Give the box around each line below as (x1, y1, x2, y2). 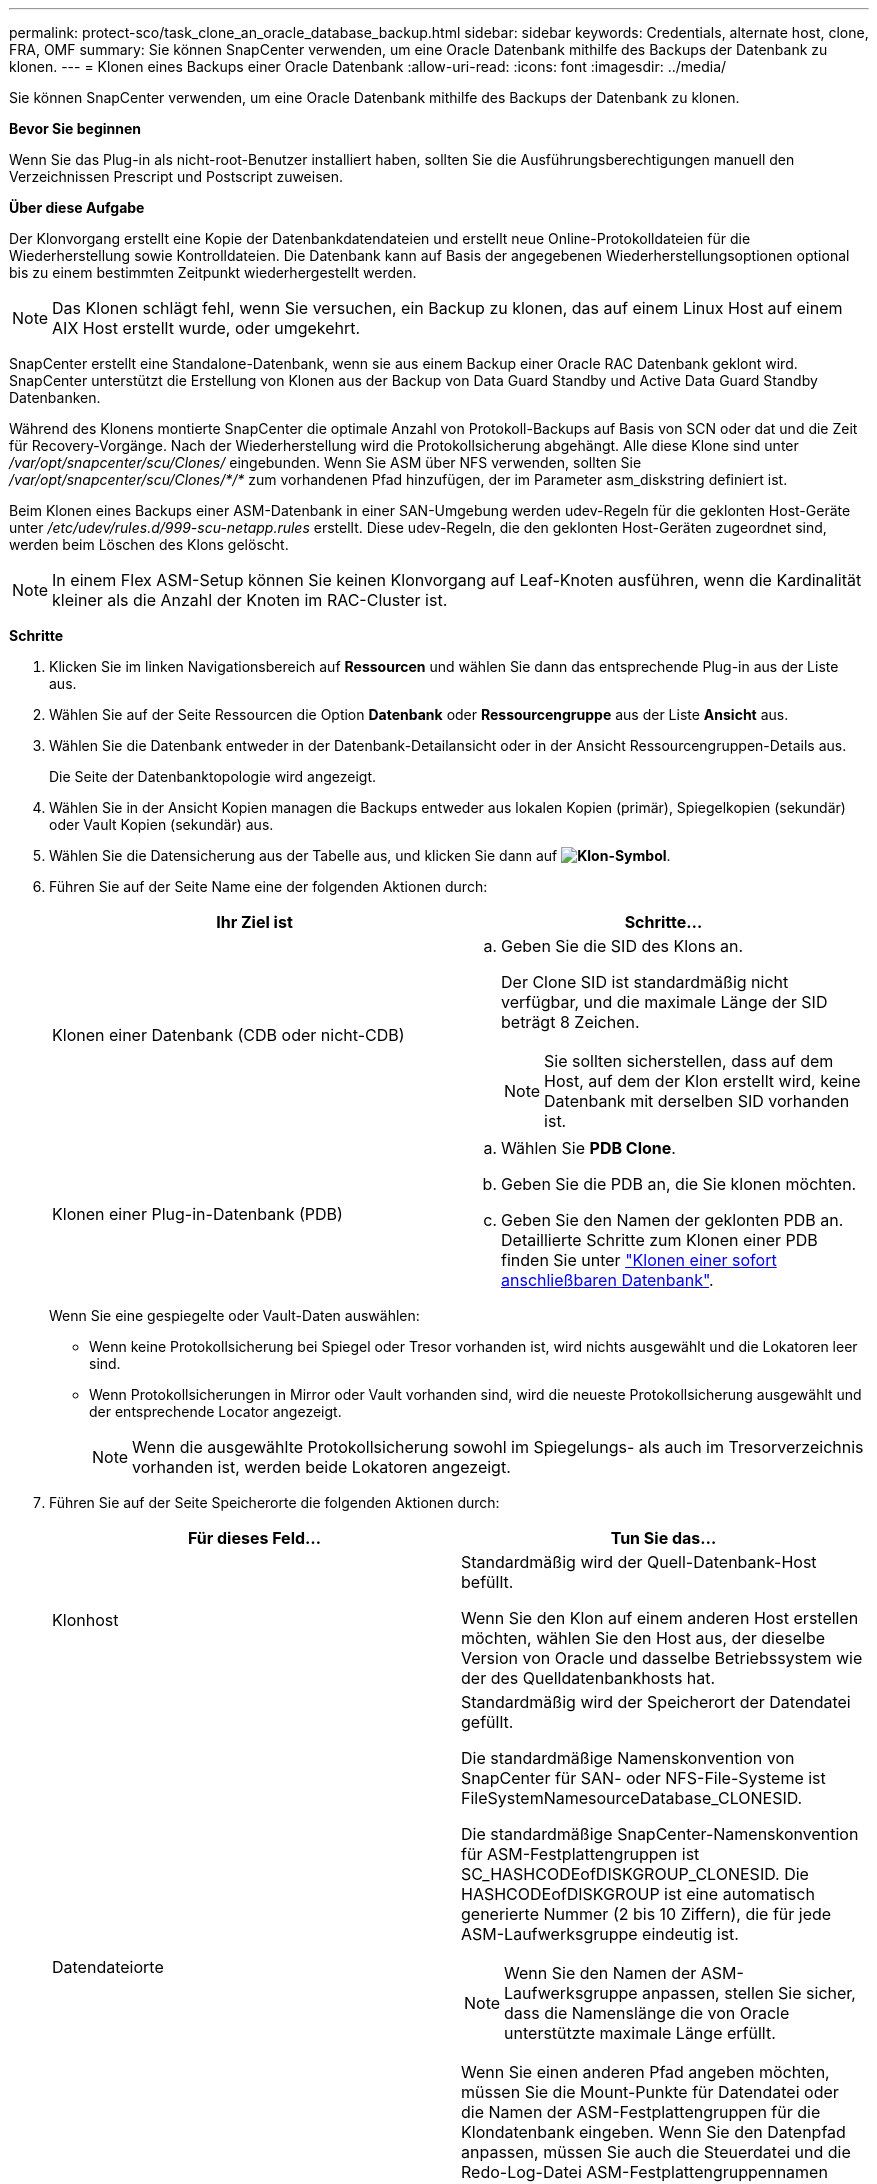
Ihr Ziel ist (216, 912, 293, 932)
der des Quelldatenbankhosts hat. (461, 1668, 716, 1688)
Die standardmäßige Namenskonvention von (461, 1748, 795, 1768)
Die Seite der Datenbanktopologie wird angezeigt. (49, 768, 376, 785)
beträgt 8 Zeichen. (501, 1012, 640, 1032)
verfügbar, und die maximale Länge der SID (501, 992, 828, 1012)
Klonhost (52, 1610, 119, 1630)
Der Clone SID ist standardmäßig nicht (501, 972, 789, 992)
